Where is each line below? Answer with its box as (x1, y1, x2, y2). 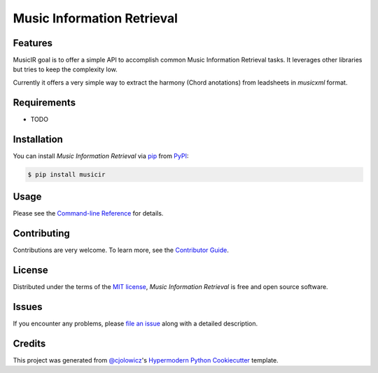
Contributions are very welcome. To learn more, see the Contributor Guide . (13, 246, 229, 255)
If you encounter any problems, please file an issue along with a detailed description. (13, 319, 258, 328)
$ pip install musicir (27, 170, 106, 178)
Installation (13, 133, 63, 145)
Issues (13, 301, 43, 313)
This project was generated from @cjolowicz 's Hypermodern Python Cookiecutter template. (13, 356, 279, 364)
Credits (13, 337, 46, 349)
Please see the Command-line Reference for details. (13, 209, 164, 218)
